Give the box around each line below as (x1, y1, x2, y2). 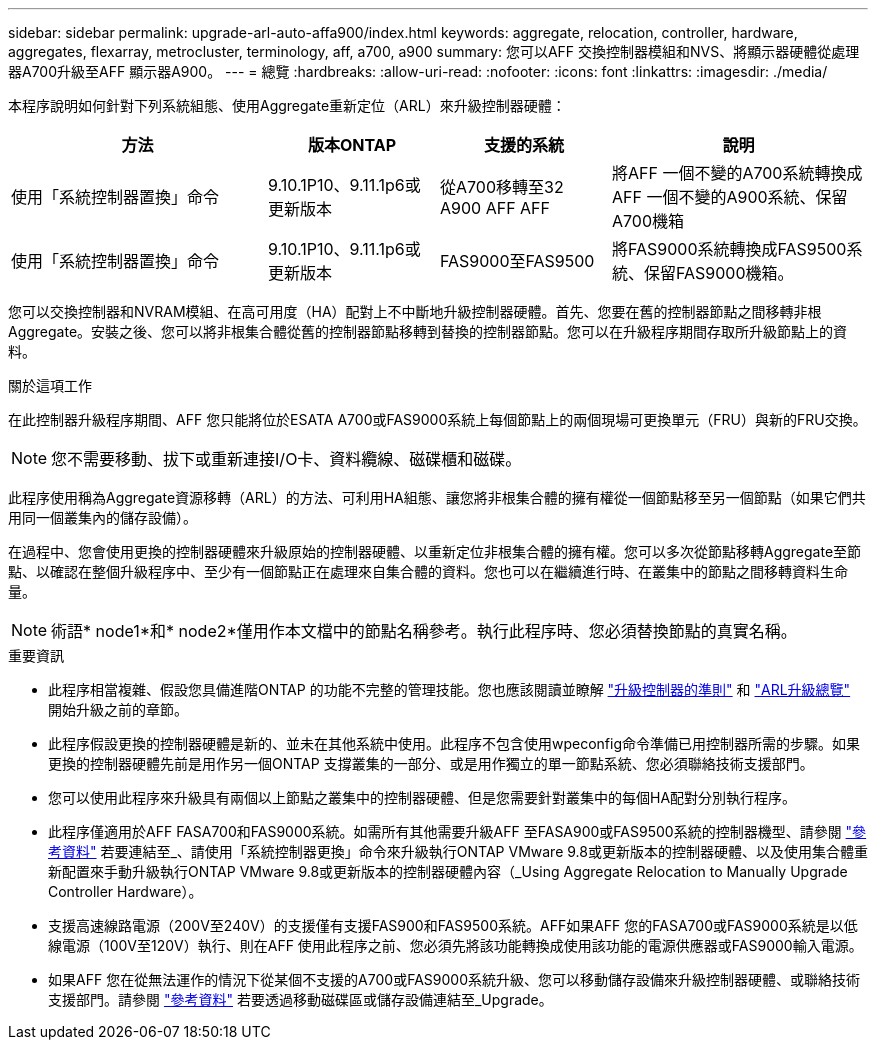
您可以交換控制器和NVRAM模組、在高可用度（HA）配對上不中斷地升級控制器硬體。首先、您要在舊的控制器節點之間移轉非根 (8, 303, 822, 320)
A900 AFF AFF (440, 198, 551, 218)
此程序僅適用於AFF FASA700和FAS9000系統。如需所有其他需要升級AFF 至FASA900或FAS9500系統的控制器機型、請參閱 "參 (48, 823, 867, 840)
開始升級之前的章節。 (48, 701, 188, 718)
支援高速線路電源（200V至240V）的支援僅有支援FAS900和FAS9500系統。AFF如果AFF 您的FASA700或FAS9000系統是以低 (48, 917, 858, 934)
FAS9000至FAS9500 (440, 251, 595, 271)
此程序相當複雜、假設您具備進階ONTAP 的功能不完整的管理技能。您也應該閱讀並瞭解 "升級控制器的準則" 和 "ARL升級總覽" (48, 681, 851, 698)
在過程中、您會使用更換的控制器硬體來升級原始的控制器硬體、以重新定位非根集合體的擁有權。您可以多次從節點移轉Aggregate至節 (8, 543, 862, 560)
